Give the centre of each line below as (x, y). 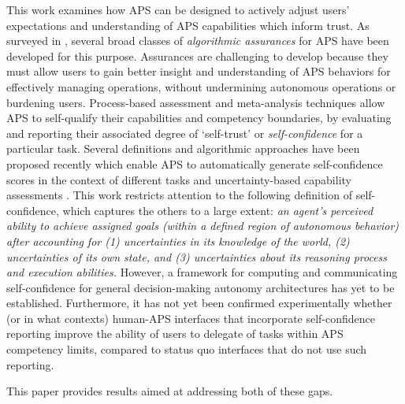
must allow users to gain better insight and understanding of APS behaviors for (199, 71)
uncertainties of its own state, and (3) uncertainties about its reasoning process (197, 256)
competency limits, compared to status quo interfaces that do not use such (187, 349)
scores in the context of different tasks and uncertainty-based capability (179, 179)
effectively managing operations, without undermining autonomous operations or (201, 86)
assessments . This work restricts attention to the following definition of (179, 195)
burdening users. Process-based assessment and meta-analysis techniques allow (196, 102)
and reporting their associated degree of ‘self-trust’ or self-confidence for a (185, 133)
